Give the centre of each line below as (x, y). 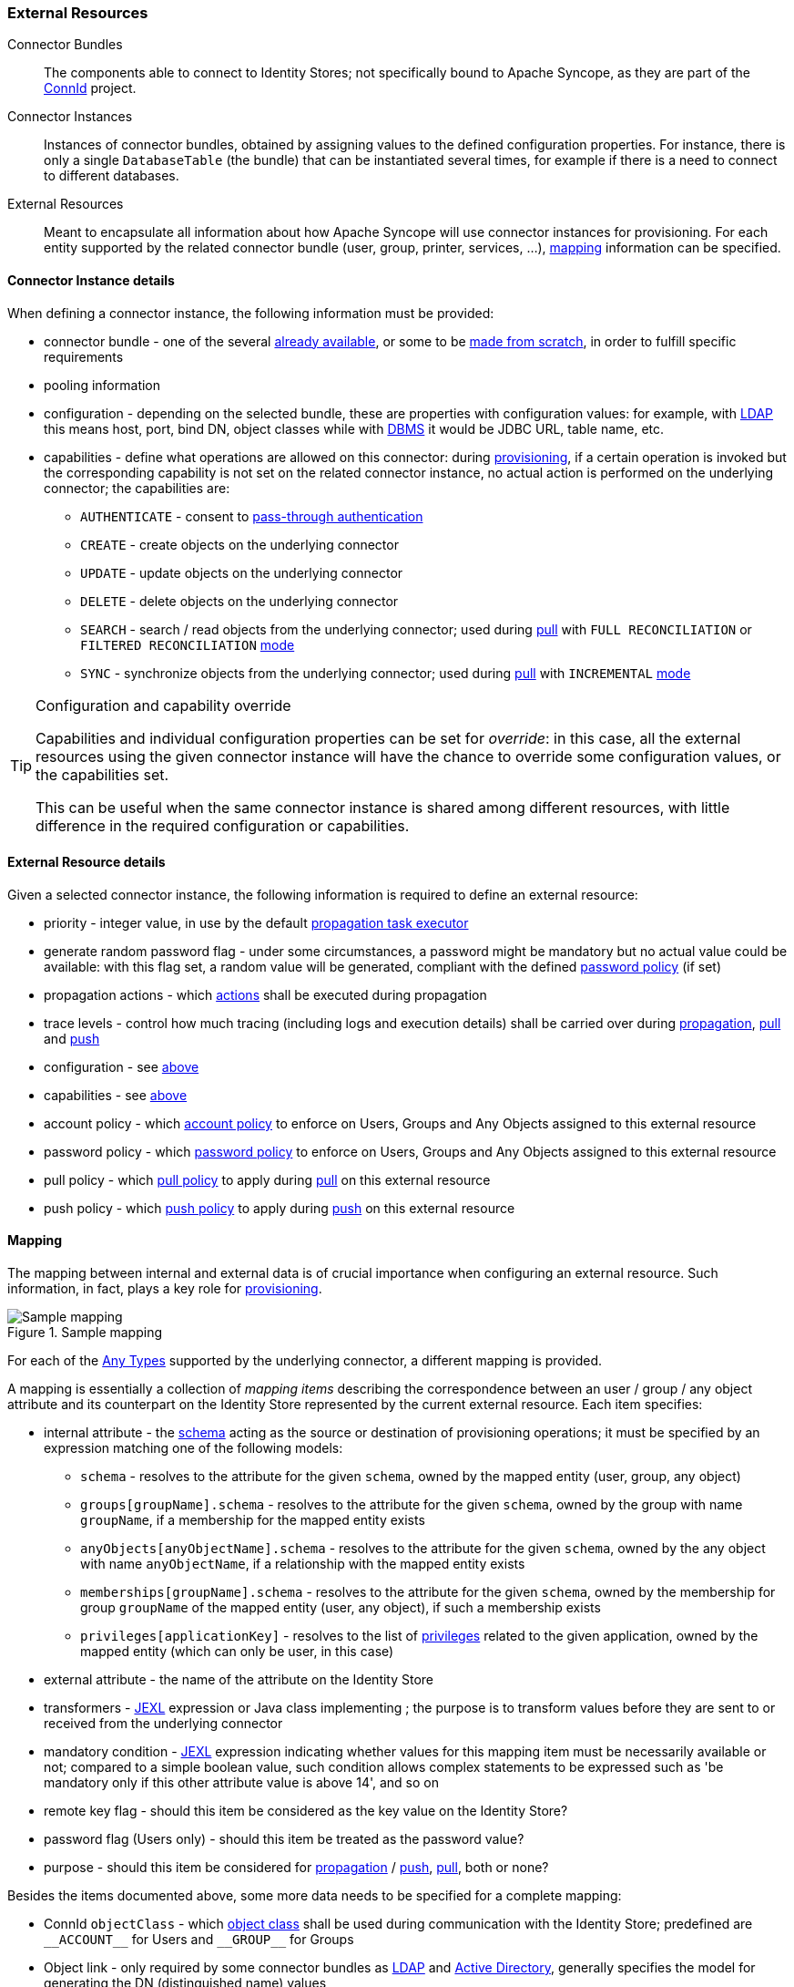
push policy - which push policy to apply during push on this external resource (280, 1208)
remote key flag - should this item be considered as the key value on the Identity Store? (306, 1811)
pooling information (102, 385)
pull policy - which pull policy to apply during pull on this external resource (267, 1179)
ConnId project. (90, 88)
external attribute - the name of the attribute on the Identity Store (239, 1680)
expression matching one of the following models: (193, 1448)
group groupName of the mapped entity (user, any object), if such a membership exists (341, 1608)
